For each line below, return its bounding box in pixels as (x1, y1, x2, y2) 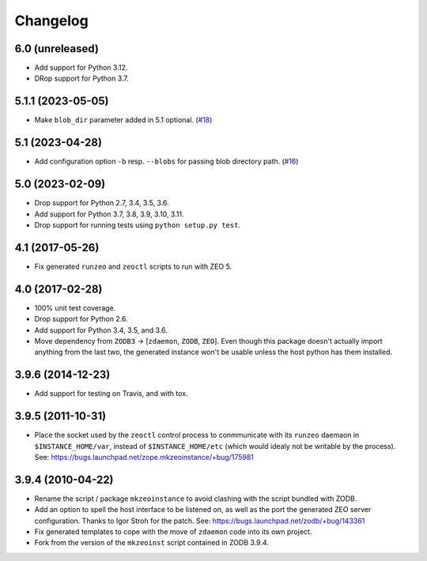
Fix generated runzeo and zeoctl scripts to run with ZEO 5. (34, 262, 232, 271)
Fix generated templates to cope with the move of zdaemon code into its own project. (34, 527, 312, 537)
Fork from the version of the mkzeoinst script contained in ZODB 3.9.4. (34, 538, 269, 548)
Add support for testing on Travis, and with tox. (34, 389, 188, 398)
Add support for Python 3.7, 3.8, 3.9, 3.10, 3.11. (34, 209, 184, 219)
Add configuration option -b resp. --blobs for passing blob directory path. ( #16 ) (34, 156, 299, 166)
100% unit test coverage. (34, 303, 116, 312)
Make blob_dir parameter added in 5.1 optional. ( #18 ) (34, 115, 213, 125)
